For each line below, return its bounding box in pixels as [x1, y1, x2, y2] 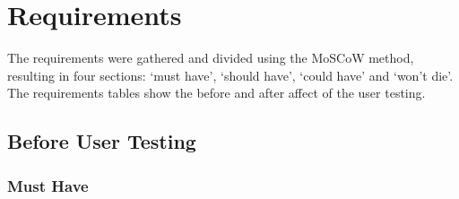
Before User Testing [7, 127, 196, 155]
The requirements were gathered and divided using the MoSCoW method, [7, 48, 414, 67]
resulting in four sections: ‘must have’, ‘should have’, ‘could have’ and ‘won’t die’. [7, 65, 454, 84]
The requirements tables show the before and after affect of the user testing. [7, 83, 426, 102]
